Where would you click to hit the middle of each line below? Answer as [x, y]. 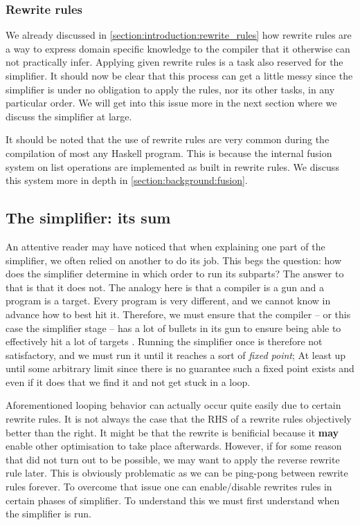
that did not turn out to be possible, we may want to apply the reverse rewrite [173, 459]
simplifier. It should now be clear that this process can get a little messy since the [179, 75]
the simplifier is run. [48, 514]
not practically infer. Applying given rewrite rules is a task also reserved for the [174, 62]
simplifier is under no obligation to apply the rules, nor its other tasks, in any [170, 89]
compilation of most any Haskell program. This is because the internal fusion [169, 153]
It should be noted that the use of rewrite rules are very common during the [168, 139]
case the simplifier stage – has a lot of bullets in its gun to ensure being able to [173, 328]
